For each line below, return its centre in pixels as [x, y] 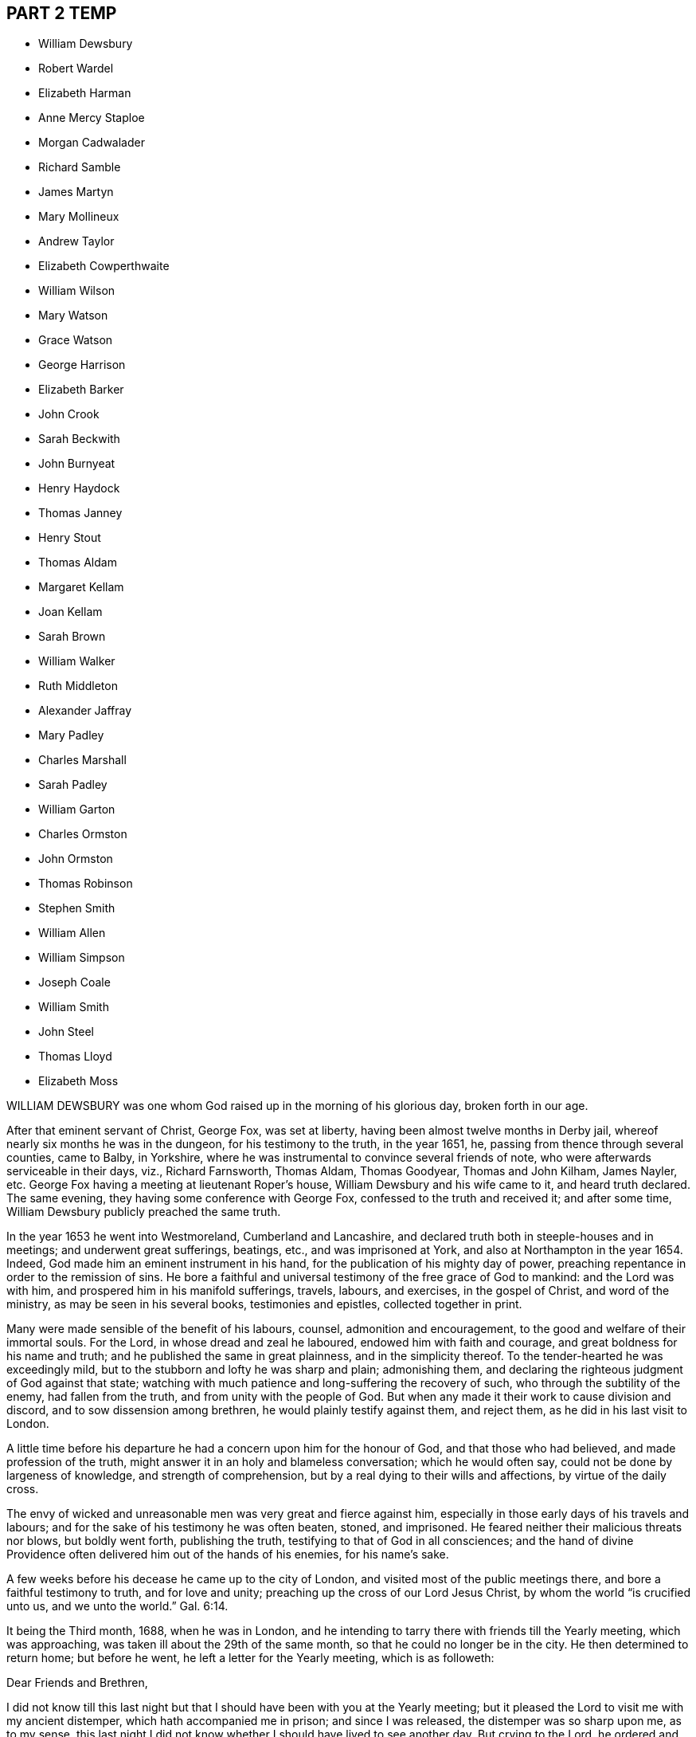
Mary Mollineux [79, 217]
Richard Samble [80, 167]
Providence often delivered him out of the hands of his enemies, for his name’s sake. [228, 1555]
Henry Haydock [79, 488]
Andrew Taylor [76, 241]
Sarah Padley [73, 785]
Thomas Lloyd [75, 1057]
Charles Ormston [83, 834]
